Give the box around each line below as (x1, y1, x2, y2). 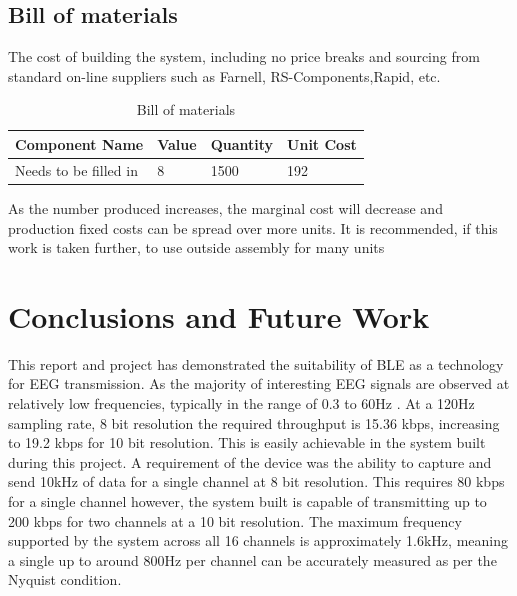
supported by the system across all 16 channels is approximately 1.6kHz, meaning (8, 530, 508, 551)
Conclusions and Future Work (8, 295, 430, 336)
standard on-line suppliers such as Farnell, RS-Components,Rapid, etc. (8, 65, 441, 86)
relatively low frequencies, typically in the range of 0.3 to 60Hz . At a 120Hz (8, 393, 475, 414)
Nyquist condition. (8, 569, 122, 590)
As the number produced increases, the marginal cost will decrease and (8, 197, 443, 218)
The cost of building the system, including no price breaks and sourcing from (8, 46, 480, 67)
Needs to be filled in (15, 159, 138, 180)
